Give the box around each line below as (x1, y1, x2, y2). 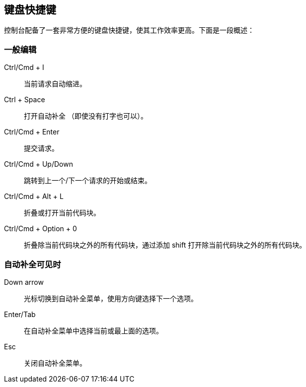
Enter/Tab (4, 310, 36, 319)
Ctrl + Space (4, 95, 45, 104)
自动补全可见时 (4, 259, 61, 269)
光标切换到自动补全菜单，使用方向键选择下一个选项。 (24, 294, 198, 303)
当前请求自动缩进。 (24, 79, 86, 88)
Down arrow (4, 277, 44, 286)
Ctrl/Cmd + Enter (4, 128, 60, 136)
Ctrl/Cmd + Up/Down (4, 160, 73, 169)
